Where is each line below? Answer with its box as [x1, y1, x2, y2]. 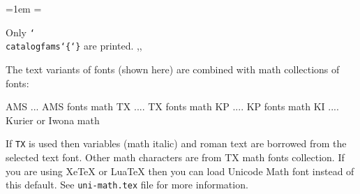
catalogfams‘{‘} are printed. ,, [6, 38, 142, 53]
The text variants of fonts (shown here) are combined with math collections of [6, 61, 340, 76]
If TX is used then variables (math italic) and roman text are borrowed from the [6, 136, 347, 151]
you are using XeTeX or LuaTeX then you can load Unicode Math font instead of [6, 163, 354, 178]
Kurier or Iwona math [6, 112, 100, 127]
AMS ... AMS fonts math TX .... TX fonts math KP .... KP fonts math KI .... [6, 99, 339, 114]
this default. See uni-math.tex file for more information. [6, 177, 248, 192]
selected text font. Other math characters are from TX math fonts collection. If [6, 149, 345, 164]
